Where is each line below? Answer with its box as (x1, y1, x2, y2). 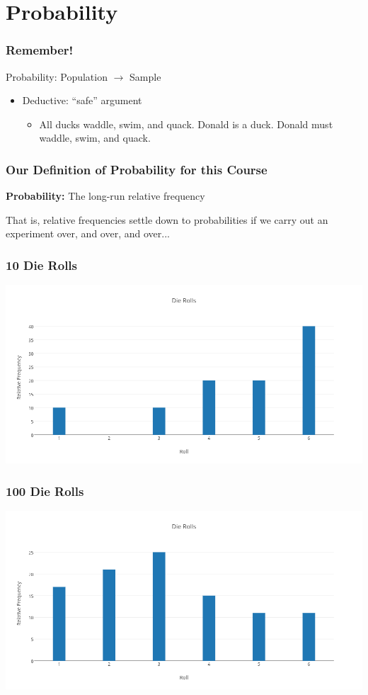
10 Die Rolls (6, 256, 78, 273)
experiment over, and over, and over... (6, 226, 170, 241)
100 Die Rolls (6, 482, 84, 499)
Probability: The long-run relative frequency (6, 188, 205, 203)
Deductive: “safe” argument (22, 93, 142, 108)
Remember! (6, 41, 74, 59)
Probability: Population (6, 69, 108, 84)
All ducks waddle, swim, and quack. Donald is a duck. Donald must (39, 116, 333, 131)
